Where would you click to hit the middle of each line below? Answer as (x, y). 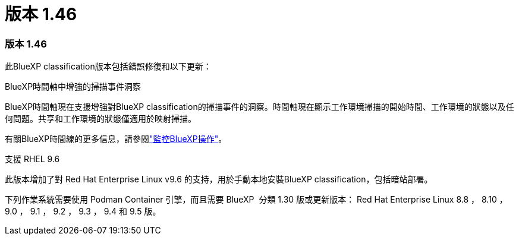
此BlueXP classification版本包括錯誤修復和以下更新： (108, 67)
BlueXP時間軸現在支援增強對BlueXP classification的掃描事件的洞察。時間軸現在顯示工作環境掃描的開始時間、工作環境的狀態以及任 (259, 107)
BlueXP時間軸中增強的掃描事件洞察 (73, 87)
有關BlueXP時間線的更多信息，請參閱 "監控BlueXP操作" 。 (116, 139)
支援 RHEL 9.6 (32, 159)
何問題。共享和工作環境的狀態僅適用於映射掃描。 (100, 119)
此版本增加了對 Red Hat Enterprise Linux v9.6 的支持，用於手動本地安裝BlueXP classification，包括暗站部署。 (219, 179)
